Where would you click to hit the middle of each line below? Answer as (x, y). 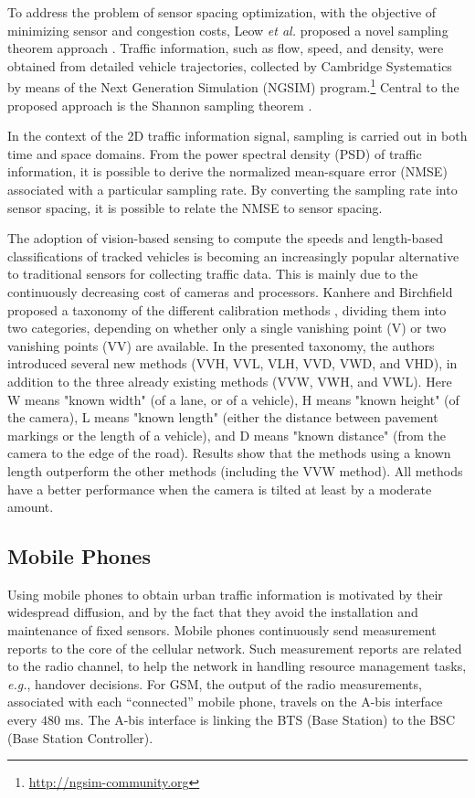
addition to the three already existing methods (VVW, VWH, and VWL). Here (230, 381)
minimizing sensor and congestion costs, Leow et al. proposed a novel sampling (228, 30)
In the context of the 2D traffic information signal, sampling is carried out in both (237, 136)
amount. (31, 507)
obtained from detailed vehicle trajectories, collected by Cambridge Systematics (230, 65)
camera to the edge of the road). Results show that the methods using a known (229, 453)
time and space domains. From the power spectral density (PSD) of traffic (215, 153)
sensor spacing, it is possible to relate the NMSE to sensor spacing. (195, 207)
